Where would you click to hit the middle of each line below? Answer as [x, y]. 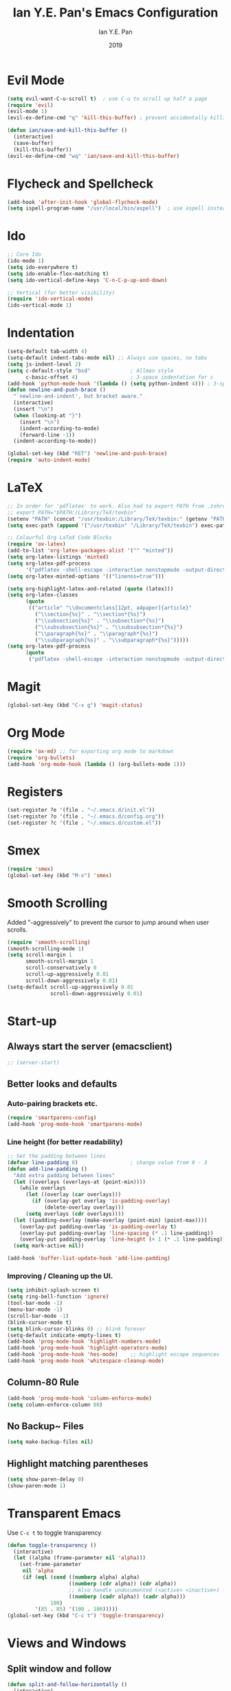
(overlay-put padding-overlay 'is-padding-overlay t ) [98, 1227]
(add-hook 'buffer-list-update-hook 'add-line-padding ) [89, 1259]
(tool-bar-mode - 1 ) [35, 1303]
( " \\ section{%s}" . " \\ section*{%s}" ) [90, 614]
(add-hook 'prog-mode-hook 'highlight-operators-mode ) [87, 1348]
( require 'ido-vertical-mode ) [51, 299]
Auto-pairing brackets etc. [53, 1103]
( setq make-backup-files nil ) [51, 1442]
